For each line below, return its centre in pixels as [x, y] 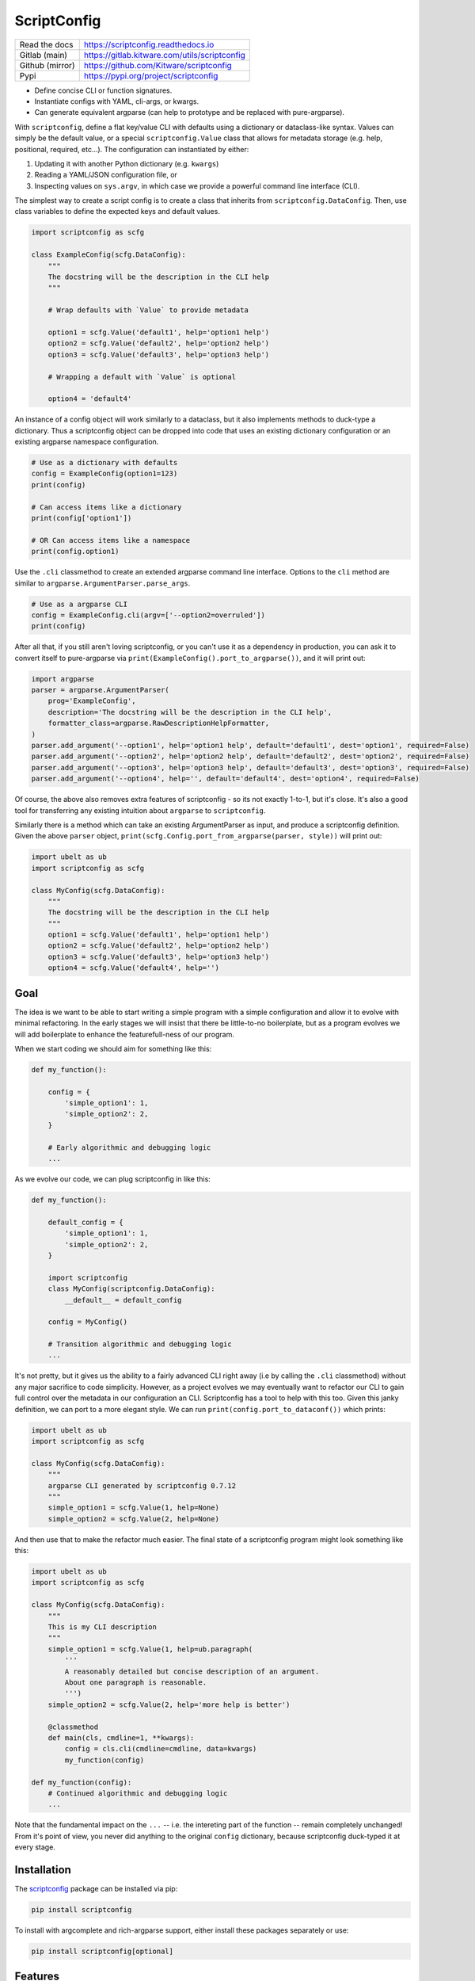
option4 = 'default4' [90, 399]
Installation [43, 1870]
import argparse [63, 679]
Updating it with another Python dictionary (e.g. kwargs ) [127, 163]
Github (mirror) [47, 65]
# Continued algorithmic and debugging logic [138, 1793]
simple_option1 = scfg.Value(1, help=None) [133, 1508]
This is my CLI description [103, 1627]
